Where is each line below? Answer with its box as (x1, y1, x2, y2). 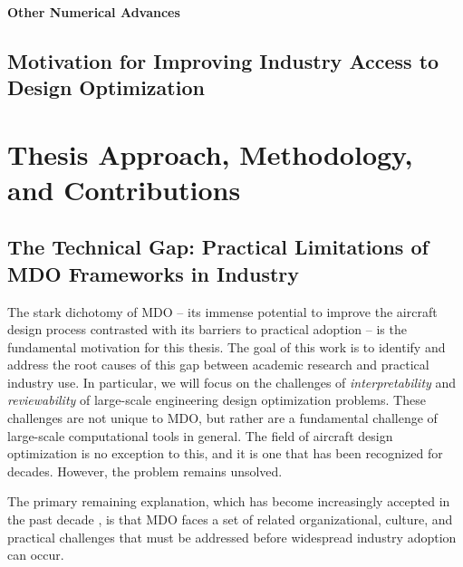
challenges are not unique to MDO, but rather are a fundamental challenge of (7, 408, 438, 428)
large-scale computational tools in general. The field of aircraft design (7, 426, 393, 445)
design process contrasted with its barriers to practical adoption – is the (7, 320, 407, 339)
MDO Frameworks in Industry (7, 259, 300, 287)
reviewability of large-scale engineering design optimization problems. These (7, 390, 426, 409)
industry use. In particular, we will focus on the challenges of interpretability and (7, 372, 457, 391)
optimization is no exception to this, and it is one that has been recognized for (7, 444, 443, 463)
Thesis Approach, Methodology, (7, 135, 413, 172)
